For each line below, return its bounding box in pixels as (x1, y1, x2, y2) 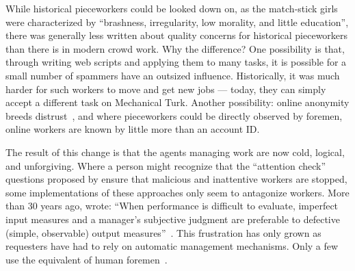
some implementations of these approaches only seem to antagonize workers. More (5, 185, 350, 199)
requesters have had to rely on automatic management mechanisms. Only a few (5, 239, 339, 253)
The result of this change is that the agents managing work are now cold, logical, (5, 144, 345, 159)
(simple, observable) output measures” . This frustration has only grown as (5, 225, 321, 240)
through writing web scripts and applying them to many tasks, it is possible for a (5, 55, 347, 69)
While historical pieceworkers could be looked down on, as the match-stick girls (5, 1, 338, 15)
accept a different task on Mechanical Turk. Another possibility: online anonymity (5, 95, 350, 109)
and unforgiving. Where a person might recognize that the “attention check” (5, 158, 326, 172)
